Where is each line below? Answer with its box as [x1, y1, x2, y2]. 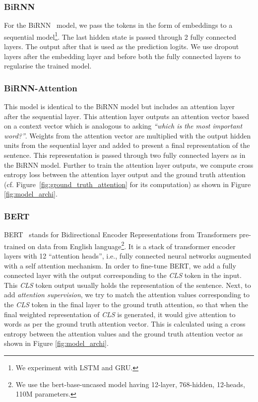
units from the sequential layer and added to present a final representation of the [4, 140, 250, 150]
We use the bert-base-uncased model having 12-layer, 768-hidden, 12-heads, [15, 379, 245, 389]
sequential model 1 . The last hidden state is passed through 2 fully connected [4, 30, 236, 42]
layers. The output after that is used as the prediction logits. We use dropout [4, 41, 239, 52]
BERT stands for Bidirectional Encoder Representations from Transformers [4, 229, 237, 240]
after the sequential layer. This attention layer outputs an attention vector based [4, 111, 249, 121]
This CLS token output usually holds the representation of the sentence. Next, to [4, 279, 251, 290]
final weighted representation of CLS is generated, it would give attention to [4, 309, 236, 319]
